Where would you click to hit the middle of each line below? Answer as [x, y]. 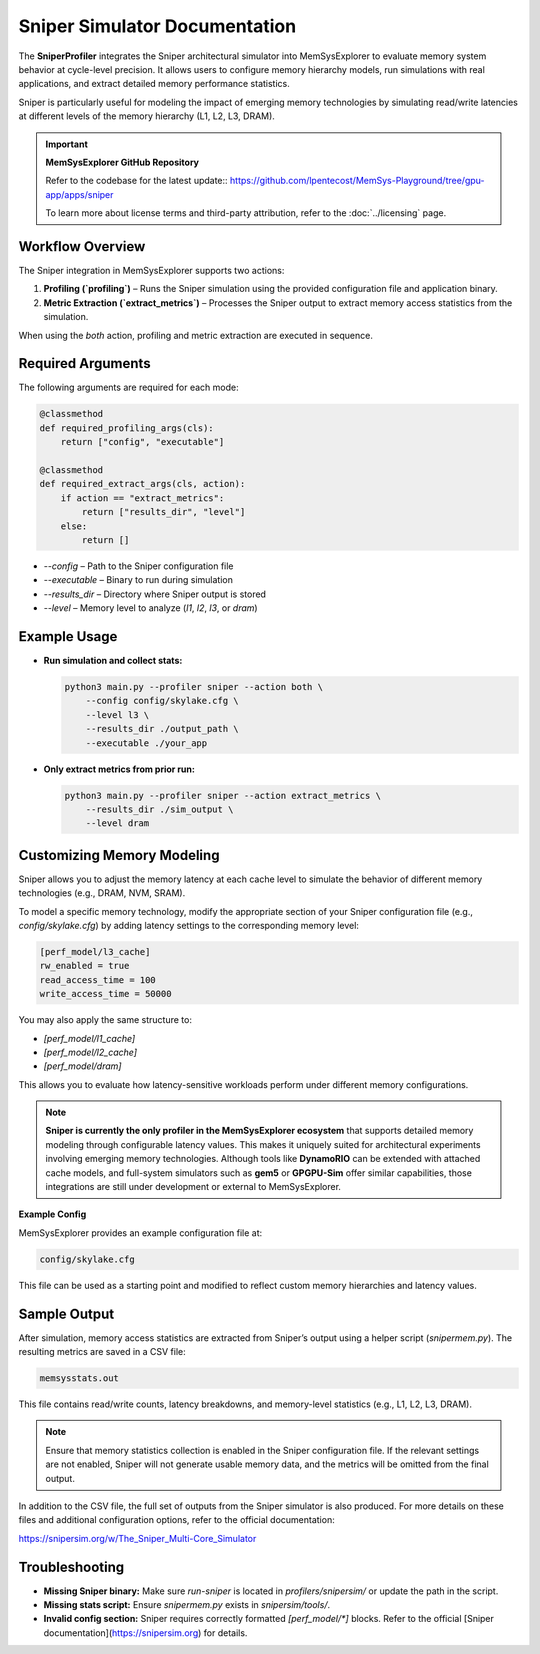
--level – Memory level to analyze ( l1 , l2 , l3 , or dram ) [151, 608]
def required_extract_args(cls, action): [142, 484]
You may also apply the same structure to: [105, 1020]
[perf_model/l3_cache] [95, 951]
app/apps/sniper [79, 194]
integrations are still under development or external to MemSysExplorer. [193, 1187]
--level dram [117, 823]
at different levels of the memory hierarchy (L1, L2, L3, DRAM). [146, 116]
